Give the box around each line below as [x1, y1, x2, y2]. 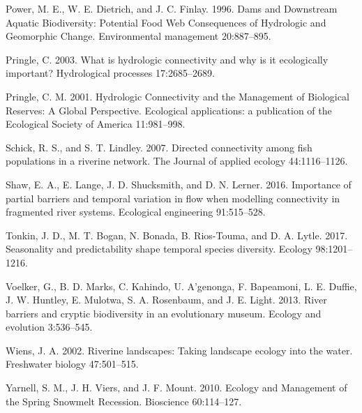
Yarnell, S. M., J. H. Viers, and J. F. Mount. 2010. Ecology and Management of [6, 380, 347, 395]
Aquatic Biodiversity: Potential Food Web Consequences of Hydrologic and [6, 15, 326, 29]
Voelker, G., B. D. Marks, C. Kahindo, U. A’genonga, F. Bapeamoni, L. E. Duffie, [6, 278, 357, 293]
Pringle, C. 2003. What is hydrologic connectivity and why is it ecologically [6, 52, 329, 66]
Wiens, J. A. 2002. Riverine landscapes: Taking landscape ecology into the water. [6, 343, 353, 357]
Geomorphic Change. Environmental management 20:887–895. [6, 29, 271, 43]
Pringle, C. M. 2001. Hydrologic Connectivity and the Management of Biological [6, 89, 349, 103]
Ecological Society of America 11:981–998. [6, 117, 186, 131]
